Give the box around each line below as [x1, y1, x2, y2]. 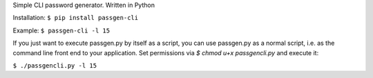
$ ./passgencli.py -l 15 [12, 61, 97, 69]
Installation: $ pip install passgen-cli [12, 14, 138, 22]
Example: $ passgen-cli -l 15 [12, 26, 111, 35]
